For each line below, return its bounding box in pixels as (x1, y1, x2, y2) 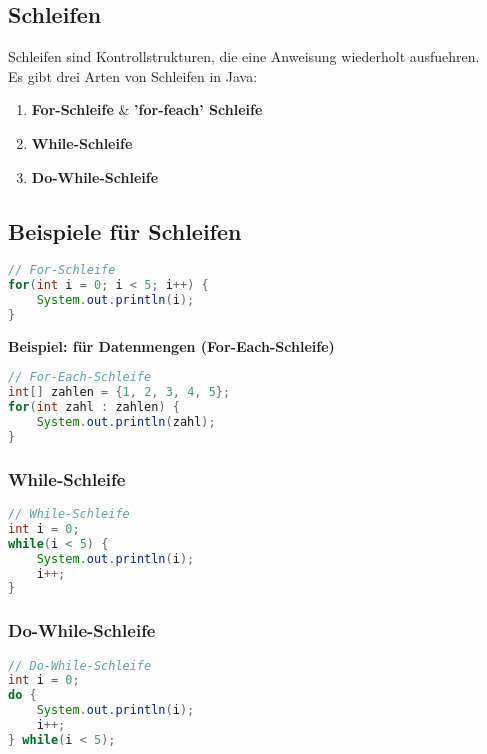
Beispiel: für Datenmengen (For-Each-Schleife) (8, 335, 335, 356)
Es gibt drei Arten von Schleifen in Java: (8, 65, 258, 86)
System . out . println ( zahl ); (36, 415, 216, 430)
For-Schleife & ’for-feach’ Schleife (31, 99, 263, 120)
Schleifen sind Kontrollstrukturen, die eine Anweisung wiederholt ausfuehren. (8, 46, 480, 67)
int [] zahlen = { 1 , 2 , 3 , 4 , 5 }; (8, 385, 231, 400)
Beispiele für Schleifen (8, 215, 242, 246)
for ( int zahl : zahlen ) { (8, 400, 180, 415)
